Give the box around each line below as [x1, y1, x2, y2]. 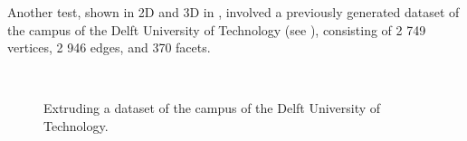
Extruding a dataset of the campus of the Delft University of [43, 99, 381, 117]
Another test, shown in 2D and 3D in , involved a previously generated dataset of [7, 3, 460, 21]
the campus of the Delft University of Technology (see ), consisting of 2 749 [7, 20, 426, 39]
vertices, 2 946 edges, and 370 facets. [7, 38, 211, 57]
